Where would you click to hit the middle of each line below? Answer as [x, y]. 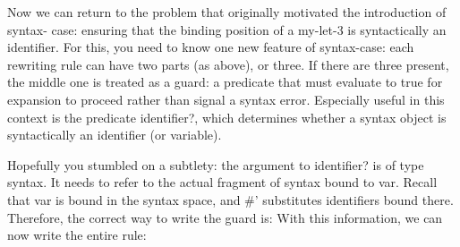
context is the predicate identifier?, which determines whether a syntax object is [227, 117]
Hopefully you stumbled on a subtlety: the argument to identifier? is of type [216, 164]
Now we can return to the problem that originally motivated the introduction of [227, 12]
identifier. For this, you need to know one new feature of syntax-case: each [211, 47]
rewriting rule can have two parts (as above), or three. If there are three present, [228, 64]
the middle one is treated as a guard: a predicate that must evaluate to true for [225, 82]
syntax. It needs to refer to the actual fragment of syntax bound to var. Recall [222, 182]
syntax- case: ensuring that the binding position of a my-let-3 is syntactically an [227, 29]
